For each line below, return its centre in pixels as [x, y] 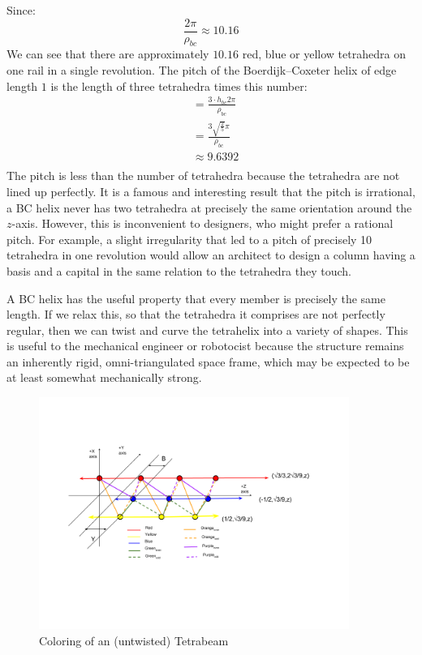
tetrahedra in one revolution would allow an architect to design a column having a [211, 255]
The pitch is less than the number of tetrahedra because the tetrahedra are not [203, 176]
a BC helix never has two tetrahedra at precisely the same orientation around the [209, 207]
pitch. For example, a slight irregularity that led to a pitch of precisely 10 [189, 239]
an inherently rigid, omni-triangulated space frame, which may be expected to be [208, 361]
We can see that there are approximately [108, 54]
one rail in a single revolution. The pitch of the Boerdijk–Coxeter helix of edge [202, 70]
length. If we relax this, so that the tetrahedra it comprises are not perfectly [196, 314]
